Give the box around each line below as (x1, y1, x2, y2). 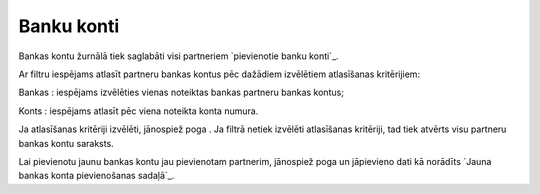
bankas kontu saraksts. (18, 137, 114, 149)
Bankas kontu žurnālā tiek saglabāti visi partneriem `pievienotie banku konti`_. (18, 50, 339, 62)
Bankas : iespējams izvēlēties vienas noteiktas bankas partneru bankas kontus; (18, 86, 345, 99)
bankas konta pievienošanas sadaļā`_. (18, 170, 175, 182)
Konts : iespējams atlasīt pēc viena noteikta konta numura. (18, 105, 259, 117)
